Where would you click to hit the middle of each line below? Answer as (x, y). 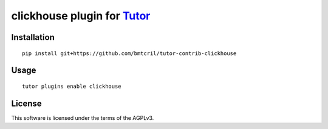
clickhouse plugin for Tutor (81, 16)
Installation (33, 37)
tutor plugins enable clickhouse (72, 86)
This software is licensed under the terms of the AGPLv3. (83, 117)
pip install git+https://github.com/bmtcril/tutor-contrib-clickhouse (129, 53)
